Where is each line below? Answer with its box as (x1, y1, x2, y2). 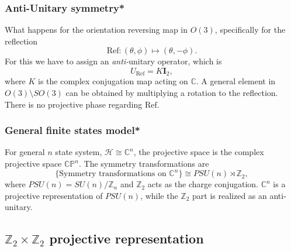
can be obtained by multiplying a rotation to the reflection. (65, 87, 278, 99)
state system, (55, 146, 102, 158)
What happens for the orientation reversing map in (5, 23, 188, 36)
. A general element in (196, 75, 276, 87)
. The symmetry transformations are (78, 157, 209, 170)
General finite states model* (5, 123, 141, 137)
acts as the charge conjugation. (147, 178, 258, 190)
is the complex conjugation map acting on (38, 75, 188, 87)
